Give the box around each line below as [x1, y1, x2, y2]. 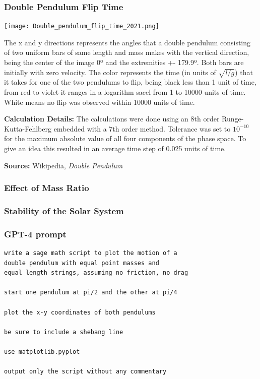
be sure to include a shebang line [4, 328, 123, 336]
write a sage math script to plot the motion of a [4, 249, 177, 257]
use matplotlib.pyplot [4, 348, 80, 356]
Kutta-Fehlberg [4, 123, 51, 134]
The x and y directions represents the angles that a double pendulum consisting [4, 37, 251, 47]
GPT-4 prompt [4, 227, 67, 240]
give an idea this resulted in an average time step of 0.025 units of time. [4, 143, 226, 153]
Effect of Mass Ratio [4, 181, 89, 194]
